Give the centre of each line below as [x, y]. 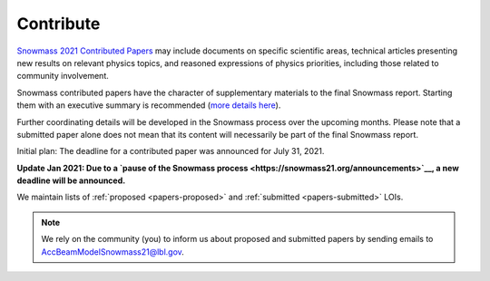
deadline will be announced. [71, 180]
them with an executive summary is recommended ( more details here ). [149, 105]
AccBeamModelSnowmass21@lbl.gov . [113, 252]
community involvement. [63, 76]
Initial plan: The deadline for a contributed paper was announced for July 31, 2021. [171, 151]
